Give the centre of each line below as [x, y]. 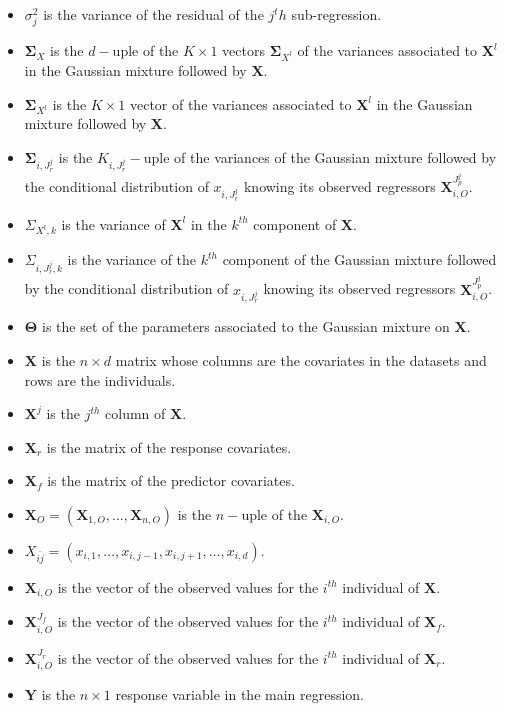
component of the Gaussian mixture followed [359, 259]
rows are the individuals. [100, 379]
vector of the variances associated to [240, 103]
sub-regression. [336, 14]
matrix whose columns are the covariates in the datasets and [301, 359]
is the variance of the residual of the [153, 14]
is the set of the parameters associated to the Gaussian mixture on [245, 326]
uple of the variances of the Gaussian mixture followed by [320, 156]
